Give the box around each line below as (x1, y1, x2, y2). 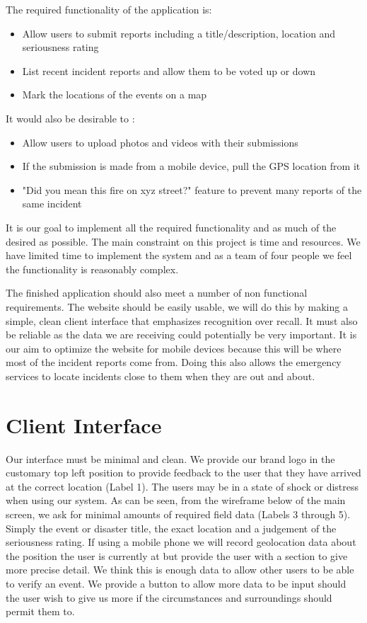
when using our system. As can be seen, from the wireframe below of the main (6, 493, 346, 508)
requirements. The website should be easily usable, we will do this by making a (6, 299, 348, 314)
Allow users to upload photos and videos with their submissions (22, 135, 298, 149)
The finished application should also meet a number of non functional (6, 285, 308, 300)
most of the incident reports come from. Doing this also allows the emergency (6, 355, 342, 370)
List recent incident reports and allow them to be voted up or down (22, 63, 316, 78)
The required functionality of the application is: (6, 2, 212, 16)
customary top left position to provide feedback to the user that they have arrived (6, 465, 361, 480)
